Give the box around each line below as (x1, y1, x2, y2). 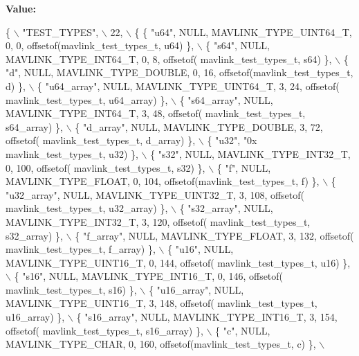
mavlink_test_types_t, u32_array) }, (6, 201, 168, 215)
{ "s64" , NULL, (205, 38, 270, 53)
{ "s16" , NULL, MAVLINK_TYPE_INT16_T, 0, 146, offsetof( (14, 269, 284, 283)
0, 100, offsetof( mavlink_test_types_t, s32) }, (6, 160, 205, 175)
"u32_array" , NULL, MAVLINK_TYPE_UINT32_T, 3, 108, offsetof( (6, 187, 304, 202)
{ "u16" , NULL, (167, 242, 234, 256)
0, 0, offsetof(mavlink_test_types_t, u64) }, (6, 38, 194, 53)
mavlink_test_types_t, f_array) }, (6, 242, 156, 256)
